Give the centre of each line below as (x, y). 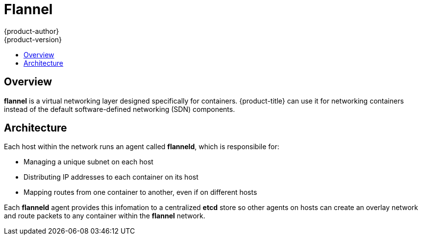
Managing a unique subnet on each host (88, 162)
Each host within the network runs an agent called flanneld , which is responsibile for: (142, 147)
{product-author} (32, 31)
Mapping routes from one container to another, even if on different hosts (140, 192)
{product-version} (33, 39)
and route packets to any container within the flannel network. (105, 216)
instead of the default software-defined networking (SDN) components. (120, 109)
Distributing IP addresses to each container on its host (111, 177)
